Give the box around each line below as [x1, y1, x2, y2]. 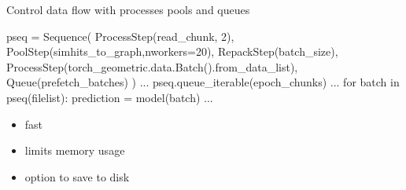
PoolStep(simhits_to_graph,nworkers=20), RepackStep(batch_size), [6, 43, 338, 60]
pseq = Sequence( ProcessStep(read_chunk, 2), [6, 27, 234, 44]
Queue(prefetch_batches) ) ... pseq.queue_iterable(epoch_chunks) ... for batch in [6, 74, 400, 90]
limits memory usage [24, 142, 125, 159]
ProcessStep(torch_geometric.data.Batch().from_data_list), [6, 58, 298, 75]
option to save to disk [24, 168, 130, 185]
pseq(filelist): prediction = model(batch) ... [6, 89, 213, 105]
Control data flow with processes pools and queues [6, 2, 250, 17]
